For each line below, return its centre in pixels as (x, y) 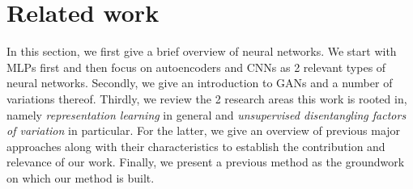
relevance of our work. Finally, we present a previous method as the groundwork (206, 162)
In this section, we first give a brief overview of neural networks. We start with (202, 51)
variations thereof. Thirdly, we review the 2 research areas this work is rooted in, (207, 98)
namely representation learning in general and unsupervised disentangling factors (206, 114)
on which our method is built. (81, 177)
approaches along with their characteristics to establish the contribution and (196, 146)
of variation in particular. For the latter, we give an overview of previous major (204, 130)
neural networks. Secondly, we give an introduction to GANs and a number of (200, 83)
